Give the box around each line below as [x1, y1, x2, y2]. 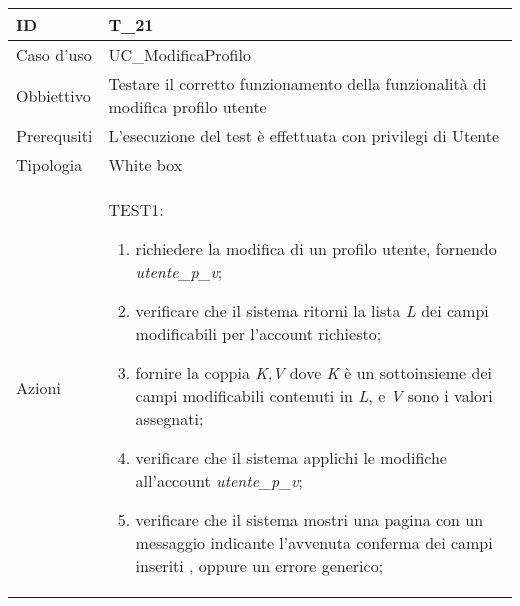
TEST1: [108, 198, 164, 221]
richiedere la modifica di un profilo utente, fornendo [135, 237, 497, 260]
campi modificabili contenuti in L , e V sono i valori [135, 384, 493, 407]
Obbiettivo [16, 83, 91, 107]
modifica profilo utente [108, 95, 267, 118]
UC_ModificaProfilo [108, 43, 251, 66]
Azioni [16, 376, 61, 399]
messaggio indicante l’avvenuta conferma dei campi [135, 531, 493, 554]
